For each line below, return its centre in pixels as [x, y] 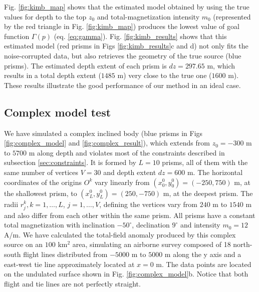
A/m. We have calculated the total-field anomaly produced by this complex [120, 234]
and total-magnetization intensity [148, 16]
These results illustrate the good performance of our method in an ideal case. [122, 85]
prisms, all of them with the [205, 162]
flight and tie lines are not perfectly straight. [72, 283]
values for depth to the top [45, 16]
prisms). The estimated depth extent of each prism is [85, 65]
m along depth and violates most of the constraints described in [127, 152]
